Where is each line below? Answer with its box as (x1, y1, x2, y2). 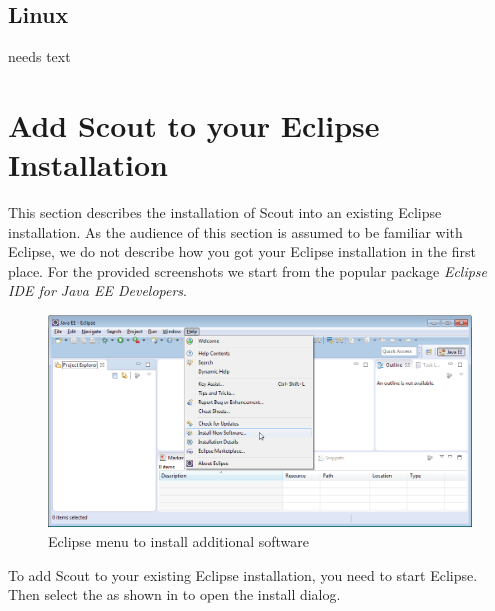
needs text (8, 46, 71, 67)
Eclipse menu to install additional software (48, 531, 310, 552)
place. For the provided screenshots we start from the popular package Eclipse (8, 260, 488, 281)
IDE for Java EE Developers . (8, 280, 188, 301)
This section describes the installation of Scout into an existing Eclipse (8, 202, 442, 223)
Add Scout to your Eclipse (8, 104, 380, 145)
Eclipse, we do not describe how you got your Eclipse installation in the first (8, 241, 476, 262)
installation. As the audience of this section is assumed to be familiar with (8, 221, 463, 242)
